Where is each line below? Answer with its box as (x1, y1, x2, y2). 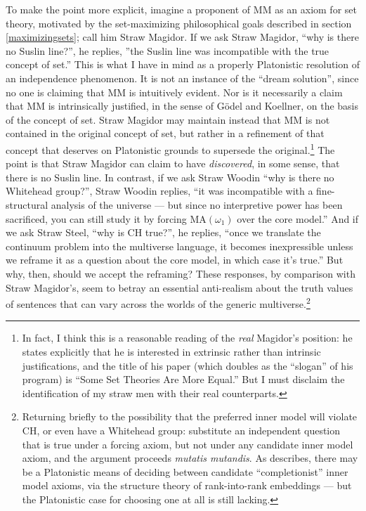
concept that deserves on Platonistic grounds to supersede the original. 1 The (6, 140, 335, 157)
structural (6, 197, 48, 212)
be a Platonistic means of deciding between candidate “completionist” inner (22, 464, 348, 479)
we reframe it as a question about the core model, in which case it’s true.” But (6, 252, 344, 267)
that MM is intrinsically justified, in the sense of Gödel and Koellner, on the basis (6, 98, 359, 113)
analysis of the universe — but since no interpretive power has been (51, 197, 343, 212)
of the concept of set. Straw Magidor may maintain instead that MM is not (6, 112, 330, 127)
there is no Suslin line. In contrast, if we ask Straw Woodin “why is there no (6, 169, 334, 184)
